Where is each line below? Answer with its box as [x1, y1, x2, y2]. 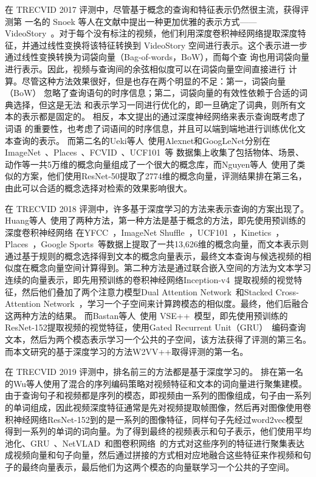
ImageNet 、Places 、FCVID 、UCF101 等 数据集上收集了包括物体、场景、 [5, 146, 304, 159]
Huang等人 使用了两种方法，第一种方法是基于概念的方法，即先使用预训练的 [5, 214, 306, 227]
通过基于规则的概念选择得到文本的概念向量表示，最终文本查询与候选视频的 [5, 249, 303, 262]
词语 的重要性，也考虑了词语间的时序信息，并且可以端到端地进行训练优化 [5, 122, 297, 134]
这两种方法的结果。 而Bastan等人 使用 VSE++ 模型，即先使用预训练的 [5, 309, 288, 321]
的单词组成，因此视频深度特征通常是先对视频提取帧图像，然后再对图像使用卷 [5, 401, 311, 413]
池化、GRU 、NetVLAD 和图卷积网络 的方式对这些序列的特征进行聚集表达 [5, 436, 305, 449]
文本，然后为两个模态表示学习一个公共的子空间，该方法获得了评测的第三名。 [5, 333, 311, 346]
